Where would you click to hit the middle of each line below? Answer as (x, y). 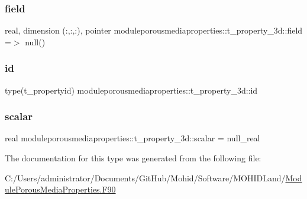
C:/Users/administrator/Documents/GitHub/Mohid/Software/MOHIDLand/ (145, 178)
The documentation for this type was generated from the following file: (133, 158)
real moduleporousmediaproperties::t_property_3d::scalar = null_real (133, 138)
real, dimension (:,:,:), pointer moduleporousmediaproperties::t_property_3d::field (154, 30)
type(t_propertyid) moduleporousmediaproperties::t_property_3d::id (131, 90)
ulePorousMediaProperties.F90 (60, 189)
